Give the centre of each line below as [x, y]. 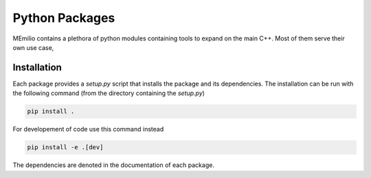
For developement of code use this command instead [88, 129]
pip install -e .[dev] [65, 148]
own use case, [33, 47]
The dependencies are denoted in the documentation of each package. [113, 165]
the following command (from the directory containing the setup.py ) [109, 93]
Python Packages [64, 18]
